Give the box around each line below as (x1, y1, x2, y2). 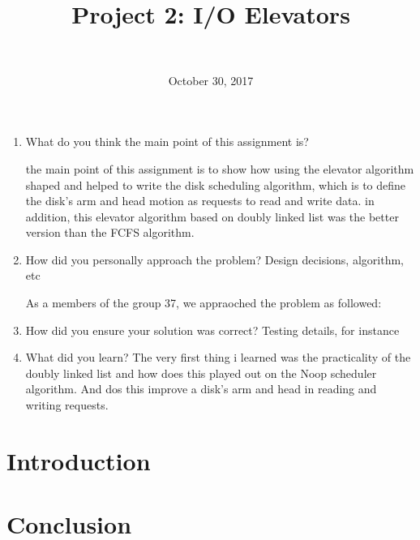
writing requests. (25, 396, 109, 414)
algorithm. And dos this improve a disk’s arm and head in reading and (25, 380, 377, 397)
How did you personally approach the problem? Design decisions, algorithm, (25, 251, 404, 268)
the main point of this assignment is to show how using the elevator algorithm (25, 160, 414, 177)
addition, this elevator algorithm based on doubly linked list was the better (25, 208, 399, 225)
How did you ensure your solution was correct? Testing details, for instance (25, 321, 400, 338)
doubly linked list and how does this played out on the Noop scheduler (25, 364, 377, 381)
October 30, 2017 (168, 71, 254, 88)
